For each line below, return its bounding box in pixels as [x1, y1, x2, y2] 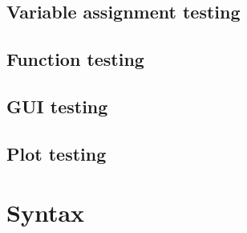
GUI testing [6, 93, 108, 118]
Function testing [6, 47, 144, 72]
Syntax [6, 196, 85, 229]
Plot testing [6, 141, 107, 166]
